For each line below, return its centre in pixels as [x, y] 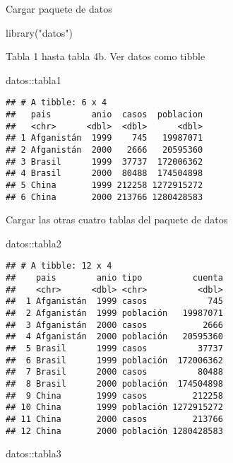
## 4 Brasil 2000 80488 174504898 [104, 174]
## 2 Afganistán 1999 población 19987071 [114, 313]
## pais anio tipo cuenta [114, 278]
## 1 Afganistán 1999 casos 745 [114, 301]
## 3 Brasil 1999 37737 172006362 [104, 162]
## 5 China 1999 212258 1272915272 [104, 185]
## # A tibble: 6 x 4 [56, 103]
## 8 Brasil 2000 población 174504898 [114, 384]
